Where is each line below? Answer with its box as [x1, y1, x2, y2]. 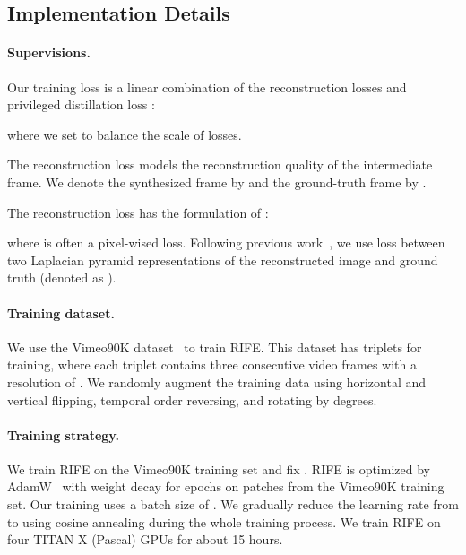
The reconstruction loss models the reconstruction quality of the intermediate [7, 155, 433, 174]
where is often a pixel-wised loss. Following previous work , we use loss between [7, 233, 445, 252]
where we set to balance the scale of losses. [7, 125, 242, 143]
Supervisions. [7, 43, 91, 62]
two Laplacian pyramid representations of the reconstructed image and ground [7, 250, 438, 269]
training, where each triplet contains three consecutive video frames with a [7, 355, 417, 374]
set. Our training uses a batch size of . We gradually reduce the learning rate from [7, 495, 459, 514]
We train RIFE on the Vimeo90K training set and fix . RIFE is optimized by [7, 459, 430, 478]
